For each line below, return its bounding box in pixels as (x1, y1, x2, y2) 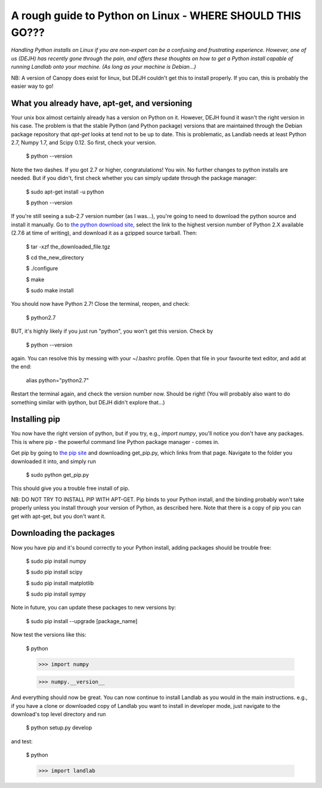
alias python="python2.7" (26, 376, 89, 384)
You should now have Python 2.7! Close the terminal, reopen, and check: (11, 301, 190, 308)
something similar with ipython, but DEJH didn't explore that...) (11, 398, 165, 406)
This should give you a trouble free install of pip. (11, 485, 130, 492)
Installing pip (11, 414, 61, 424)
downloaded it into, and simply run (11, 458, 97, 465)
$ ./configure (26, 265, 58, 272)
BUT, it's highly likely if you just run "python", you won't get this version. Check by (11, 327, 213, 335)
